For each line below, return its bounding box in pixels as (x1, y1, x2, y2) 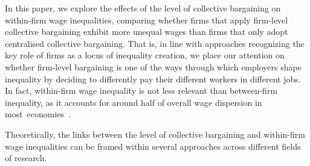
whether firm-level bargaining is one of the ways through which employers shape (5, 60, 302, 73)
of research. (5, 152, 47, 164)
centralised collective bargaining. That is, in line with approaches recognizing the (5, 37, 305, 49)
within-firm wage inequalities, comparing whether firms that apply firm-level (5, 13, 288, 26)
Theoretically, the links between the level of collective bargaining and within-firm (5, 128, 305, 140)
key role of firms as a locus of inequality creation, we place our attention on (5, 49, 285, 61)
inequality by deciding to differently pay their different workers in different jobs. (5, 72, 301, 85)
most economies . (5, 108, 71, 120)
